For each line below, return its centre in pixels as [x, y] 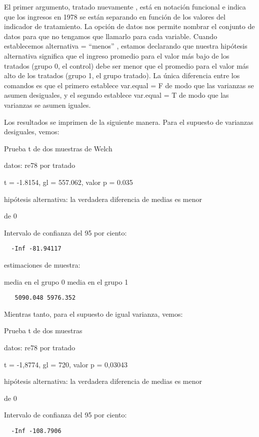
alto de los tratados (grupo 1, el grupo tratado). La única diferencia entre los [122, 75]
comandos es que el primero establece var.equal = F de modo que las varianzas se [129, 85]
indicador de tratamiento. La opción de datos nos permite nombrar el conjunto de [129, 26]
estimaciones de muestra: [42, 264]
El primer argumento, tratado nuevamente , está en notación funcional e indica [125, 7]
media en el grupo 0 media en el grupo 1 [66, 281]
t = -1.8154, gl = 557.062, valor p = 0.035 [68, 182]
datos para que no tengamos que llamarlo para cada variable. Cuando [111, 36]
